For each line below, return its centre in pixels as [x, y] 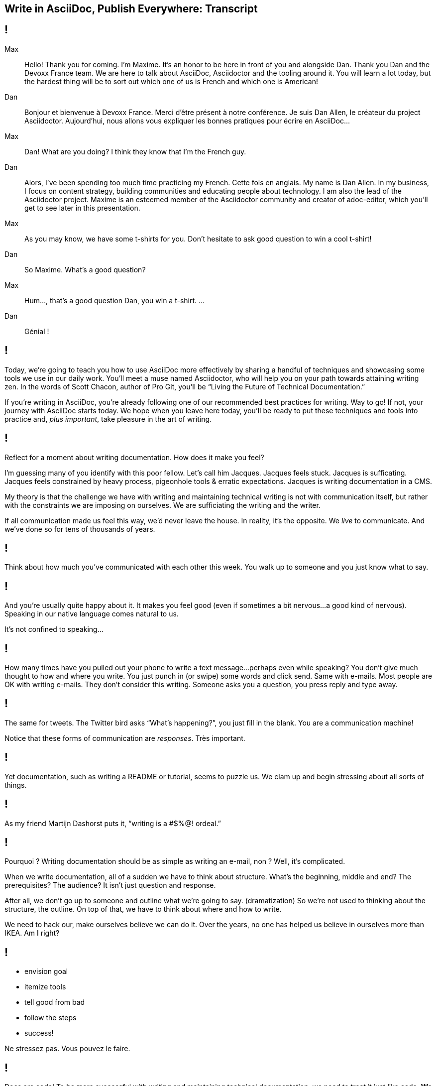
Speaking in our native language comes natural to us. [92, 614]
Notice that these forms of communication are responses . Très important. [125, 738]
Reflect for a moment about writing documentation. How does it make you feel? [134, 457]
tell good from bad [55, 1002]
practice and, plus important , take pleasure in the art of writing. [108, 419]
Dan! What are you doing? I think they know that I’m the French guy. [135, 151]
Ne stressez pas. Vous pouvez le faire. [67, 1049]
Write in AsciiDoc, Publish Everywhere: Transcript [131, 9]
